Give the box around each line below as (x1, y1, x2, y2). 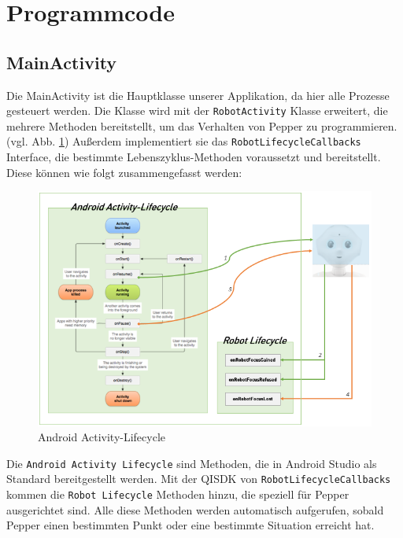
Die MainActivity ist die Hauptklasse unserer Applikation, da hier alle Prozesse (6, 87, 390, 103)
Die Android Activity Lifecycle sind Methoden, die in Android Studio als (6, 455, 377, 471)
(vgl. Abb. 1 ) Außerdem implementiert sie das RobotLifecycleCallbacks (6, 133, 361, 149)
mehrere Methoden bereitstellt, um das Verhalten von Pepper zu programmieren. (6, 117, 397, 134)
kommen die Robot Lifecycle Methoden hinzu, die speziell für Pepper (6, 486, 349, 503)
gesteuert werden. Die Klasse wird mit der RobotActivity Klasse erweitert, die (6, 102, 388, 119)
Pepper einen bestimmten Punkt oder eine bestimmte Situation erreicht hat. (6, 517, 375, 533)
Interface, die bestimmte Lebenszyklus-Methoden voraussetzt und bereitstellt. (6, 149, 381, 165)
